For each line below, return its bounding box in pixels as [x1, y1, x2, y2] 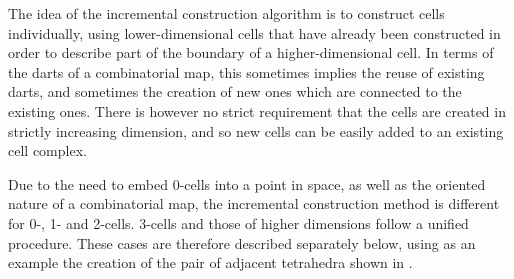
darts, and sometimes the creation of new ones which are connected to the [8, 81, 462, 102]
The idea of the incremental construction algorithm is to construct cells [8, 3, 445, 23]
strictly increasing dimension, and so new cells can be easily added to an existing [8, 120, 504, 141]
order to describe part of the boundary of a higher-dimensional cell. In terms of [8, 42, 494, 63]
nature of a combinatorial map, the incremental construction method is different [8, 193, 500, 214]
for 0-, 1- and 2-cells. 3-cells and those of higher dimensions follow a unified [8, 212, 469, 233]
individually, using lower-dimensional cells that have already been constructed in [8, 22, 501, 43]
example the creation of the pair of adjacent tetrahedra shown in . [8, 252, 413, 273]
